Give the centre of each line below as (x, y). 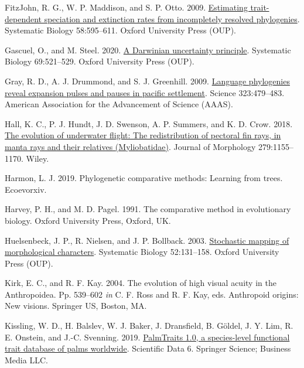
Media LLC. (26, 360)
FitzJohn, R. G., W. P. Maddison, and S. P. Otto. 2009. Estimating (126, 7)
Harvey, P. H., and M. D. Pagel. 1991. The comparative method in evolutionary (148, 209)
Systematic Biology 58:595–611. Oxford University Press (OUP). (120, 30)
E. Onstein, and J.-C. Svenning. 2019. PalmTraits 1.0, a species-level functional (147, 337)
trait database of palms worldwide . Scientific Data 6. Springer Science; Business (148, 348)
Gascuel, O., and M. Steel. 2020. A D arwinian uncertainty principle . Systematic (148, 50)
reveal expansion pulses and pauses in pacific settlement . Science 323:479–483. (145, 92)
